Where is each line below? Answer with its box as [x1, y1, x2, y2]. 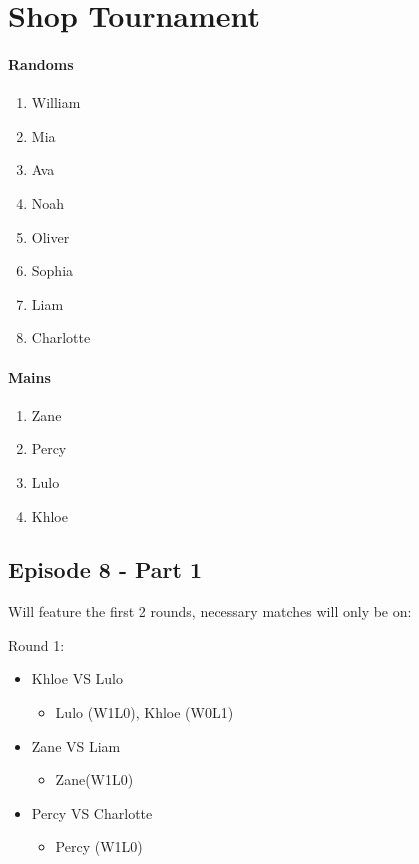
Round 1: [8, 634, 65, 655]
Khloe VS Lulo [31, 668, 124, 689]
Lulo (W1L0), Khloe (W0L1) [55, 702, 234, 723]
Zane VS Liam [31, 735, 121, 756]
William [31, 92, 81, 113]
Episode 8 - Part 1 [8, 554, 203, 585]
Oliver [31, 226, 70, 247]
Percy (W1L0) [55, 836, 143, 857]
